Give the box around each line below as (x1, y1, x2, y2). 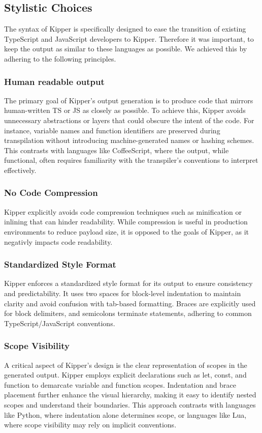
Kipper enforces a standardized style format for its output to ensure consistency (4, 278, 253, 288)
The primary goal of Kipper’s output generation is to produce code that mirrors (4, 95, 253, 105)
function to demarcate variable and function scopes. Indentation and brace (4, 379, 236, 390)
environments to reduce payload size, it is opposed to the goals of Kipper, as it (4, 226, 249, 237)
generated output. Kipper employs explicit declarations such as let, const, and (4, 369, 247, 380)
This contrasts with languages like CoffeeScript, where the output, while (4, 145, 229, 155)
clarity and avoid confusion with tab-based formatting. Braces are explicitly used (4, 298, 256, 308)
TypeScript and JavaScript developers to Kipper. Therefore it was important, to (4, 33, 254, 44)
